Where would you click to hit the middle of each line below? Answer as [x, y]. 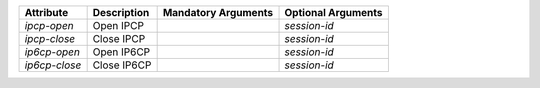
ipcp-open [49, 25]
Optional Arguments [334, 12]
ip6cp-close [53, 65]
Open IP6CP [121, 52]
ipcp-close [50, 38]
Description [121, 12]
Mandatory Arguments [218, 12]
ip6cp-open [52, 52]
